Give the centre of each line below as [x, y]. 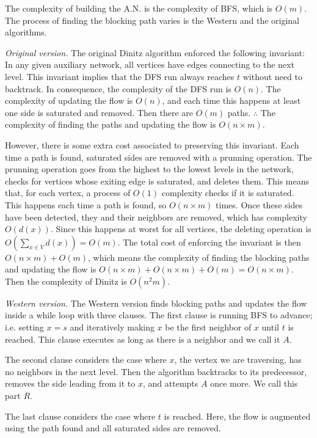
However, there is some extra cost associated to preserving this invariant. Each [152, 144]
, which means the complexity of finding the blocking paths [199, 257]
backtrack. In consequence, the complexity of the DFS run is [118, 88]
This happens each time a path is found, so [86, 204]
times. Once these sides [259, 204]
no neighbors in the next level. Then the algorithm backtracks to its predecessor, [156, 371]
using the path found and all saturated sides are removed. [113, 428]
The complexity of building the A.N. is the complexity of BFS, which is [139, 8]
